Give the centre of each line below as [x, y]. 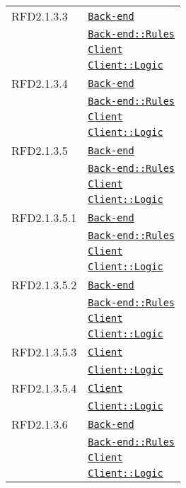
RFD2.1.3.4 [40, 83]
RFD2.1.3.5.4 [44, 388]
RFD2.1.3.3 [40, 16]
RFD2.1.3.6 [40, 424]
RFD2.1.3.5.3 [44, 352]
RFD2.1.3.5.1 [44, 217]
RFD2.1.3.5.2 [44, 285]
